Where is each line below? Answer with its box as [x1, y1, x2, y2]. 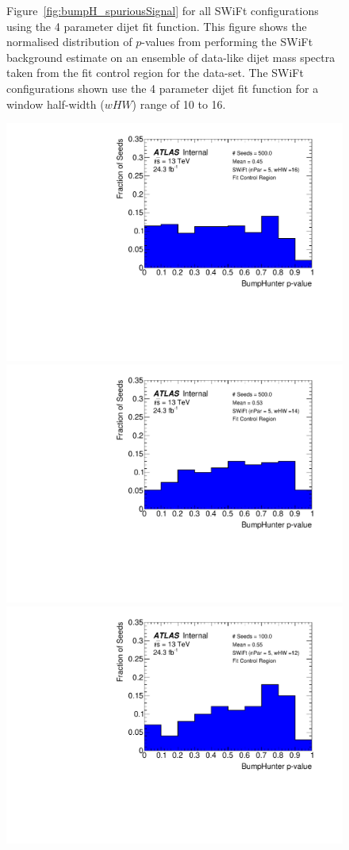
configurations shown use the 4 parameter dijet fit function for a [6, 79, 319, 96]
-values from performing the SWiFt [141, 33, 313, 50]
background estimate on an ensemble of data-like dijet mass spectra [6, 48, 336, 65]
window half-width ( [6, 95, 105, 112]
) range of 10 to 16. [132, 95, 226, 112]
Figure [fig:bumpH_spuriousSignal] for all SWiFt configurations [6, 2, 319, 18]
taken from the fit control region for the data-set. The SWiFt [6, 64, 304, 81]
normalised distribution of [6, 33, 132, 50]
